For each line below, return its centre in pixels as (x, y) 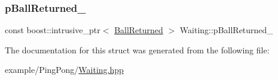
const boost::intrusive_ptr (53, 30)
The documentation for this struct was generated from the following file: (137, 49)
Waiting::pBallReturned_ (226, 30)
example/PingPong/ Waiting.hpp (64, 70)
